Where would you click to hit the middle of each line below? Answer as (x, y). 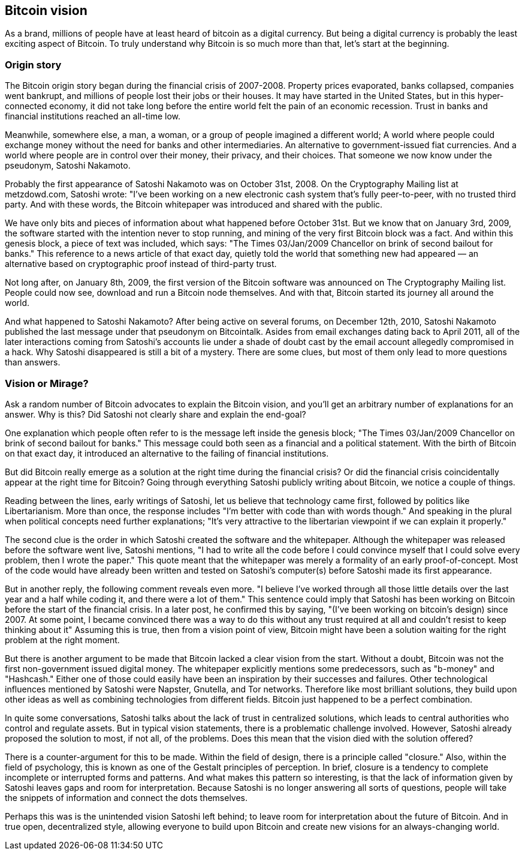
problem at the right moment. (62, 640)
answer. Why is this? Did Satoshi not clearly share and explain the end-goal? (156, 414)
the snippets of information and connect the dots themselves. (126, 797)
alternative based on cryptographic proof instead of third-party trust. (141, 264)
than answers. (33, 362)
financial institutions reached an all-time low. (93, 116)
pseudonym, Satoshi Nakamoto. (68, 166)
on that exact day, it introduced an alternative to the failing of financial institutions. (167, 453)
